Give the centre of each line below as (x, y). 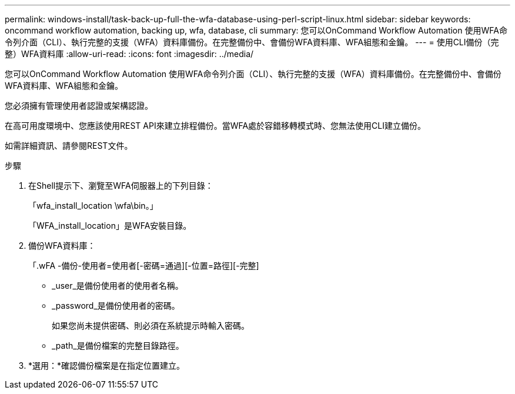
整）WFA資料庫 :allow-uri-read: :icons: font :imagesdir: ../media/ (129, 54)
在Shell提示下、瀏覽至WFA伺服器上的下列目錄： (121, 186)
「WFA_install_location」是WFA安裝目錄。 (110, 226)
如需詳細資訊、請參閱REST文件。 (69, 146)
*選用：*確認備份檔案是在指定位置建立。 (107, 365)
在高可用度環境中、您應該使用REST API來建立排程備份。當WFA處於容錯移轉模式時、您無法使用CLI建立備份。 (215, 126)
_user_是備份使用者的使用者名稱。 (118, 286)
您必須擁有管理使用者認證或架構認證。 (79, 106)
